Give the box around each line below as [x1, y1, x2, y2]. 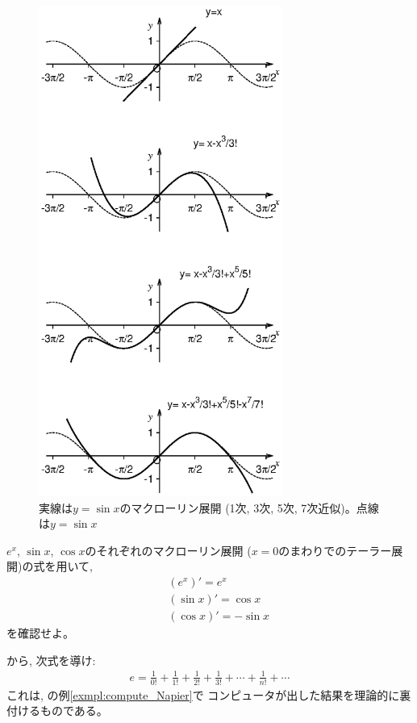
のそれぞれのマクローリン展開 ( [85, 541, 252, 558]
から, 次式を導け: [6, 651, 96, 668]
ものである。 [40, 702, 108, 719]
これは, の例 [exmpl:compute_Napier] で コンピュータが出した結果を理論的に [6, 686, 400, 703]
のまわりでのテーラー [278, 541, 392, 558]
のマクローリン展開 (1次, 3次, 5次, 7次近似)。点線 [119, 499, 379, 516]
